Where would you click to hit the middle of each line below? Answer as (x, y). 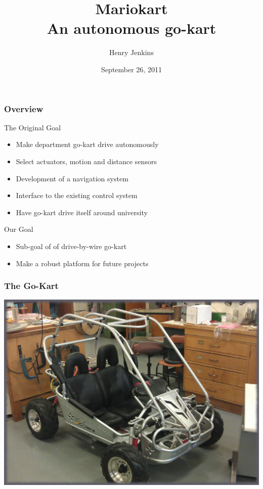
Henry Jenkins (131, 52)
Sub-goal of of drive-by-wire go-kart (71, 246)
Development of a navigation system (72, 178)
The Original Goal (33, 127)
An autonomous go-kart (131, 28)
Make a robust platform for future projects (82, 263)
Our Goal (19, 229)
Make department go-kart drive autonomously (87, 144)
